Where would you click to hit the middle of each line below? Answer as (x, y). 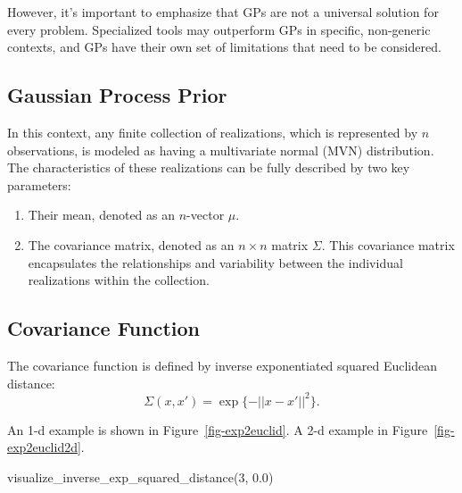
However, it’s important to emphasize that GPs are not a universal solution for (223, 12)
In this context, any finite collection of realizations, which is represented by (213, 132)
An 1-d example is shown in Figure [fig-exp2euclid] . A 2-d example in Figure (218, 429)
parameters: (39, 184)
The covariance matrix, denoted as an (131, 244)
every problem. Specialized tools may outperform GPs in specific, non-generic (219, 29)
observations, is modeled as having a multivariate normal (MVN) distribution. (221, 150)
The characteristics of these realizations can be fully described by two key (209, 167)
